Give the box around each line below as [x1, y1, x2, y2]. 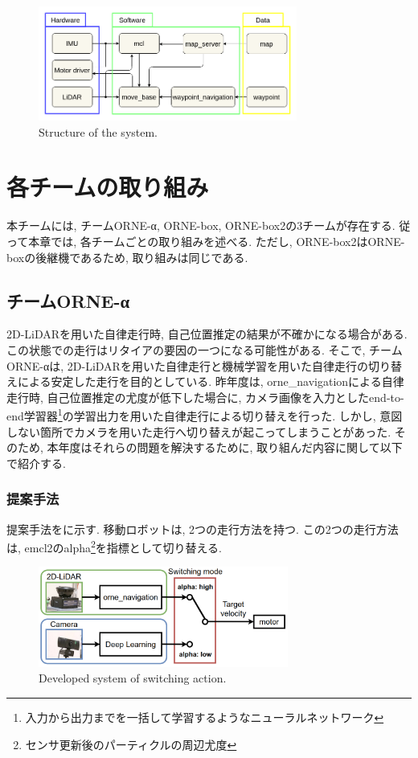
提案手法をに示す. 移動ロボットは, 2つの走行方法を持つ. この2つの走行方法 [6, 520, 399, 537]
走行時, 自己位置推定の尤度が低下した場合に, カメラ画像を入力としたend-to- [6, 388, 404, 405]
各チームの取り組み [6, 170, 209, 203]
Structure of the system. [39, 123, 158, 140]
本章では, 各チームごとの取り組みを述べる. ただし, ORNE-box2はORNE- [28, 232, 405, 249]
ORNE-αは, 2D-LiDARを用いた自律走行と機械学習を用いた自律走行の [6, 357, 368, 374]
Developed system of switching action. [39, 670, 227, 686]
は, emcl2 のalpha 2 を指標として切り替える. [6, 537, 222, 555]
